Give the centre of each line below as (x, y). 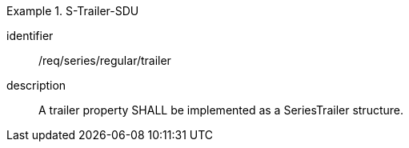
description (36, 85)
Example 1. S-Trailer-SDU (73, 11)
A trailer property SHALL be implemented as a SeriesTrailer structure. (221, 110)
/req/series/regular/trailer (105, 60)
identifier (30, 36)
